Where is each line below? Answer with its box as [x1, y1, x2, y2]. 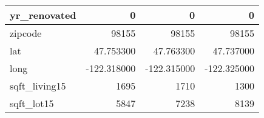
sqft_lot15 [10, 96, 54, 110]
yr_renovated [10, 8, 76, 22]
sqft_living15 [10, 79, 66, 93]
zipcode [10, 26, 42, 40]
